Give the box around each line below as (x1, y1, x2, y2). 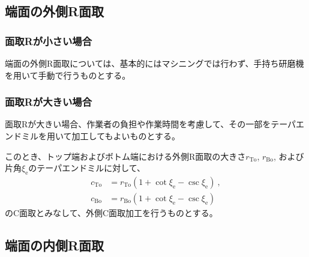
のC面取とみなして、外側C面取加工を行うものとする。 (5, 207, 218, 219)
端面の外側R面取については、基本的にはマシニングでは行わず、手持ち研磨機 (5, 57, 304, 69)
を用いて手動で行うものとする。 (5, 68, 131, 81)
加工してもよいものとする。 (71, 130, 181, 142)
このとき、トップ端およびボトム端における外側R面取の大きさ (5, 150, 246, 162)
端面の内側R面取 (5, 236, 104, 255)
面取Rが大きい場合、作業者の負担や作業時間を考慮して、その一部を (5, 118, 271, 130)
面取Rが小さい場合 (5, 33, 92, 48)
